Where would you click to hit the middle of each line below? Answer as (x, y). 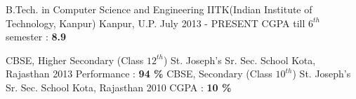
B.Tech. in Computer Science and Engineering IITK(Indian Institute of (159, 9)
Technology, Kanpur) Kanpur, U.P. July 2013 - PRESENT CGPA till (156, 23)
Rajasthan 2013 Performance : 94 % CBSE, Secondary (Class (139, 74)
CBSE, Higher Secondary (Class (75, 60)
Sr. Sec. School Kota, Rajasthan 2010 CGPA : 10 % (119, 87)
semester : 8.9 (36, 37)
